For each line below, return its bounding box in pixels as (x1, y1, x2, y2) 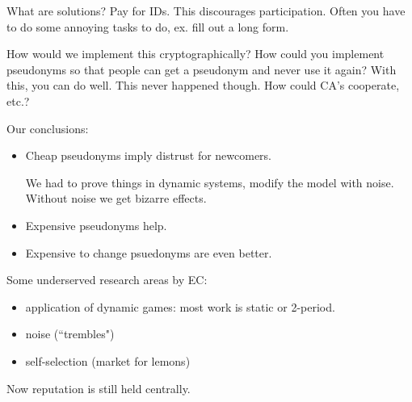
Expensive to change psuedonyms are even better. (25, 244, 272, 261)
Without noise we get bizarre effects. (25, 190, 207, 207)
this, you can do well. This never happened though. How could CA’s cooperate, (6, 77, 400, 94)
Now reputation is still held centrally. (6, 379, 191, 396)
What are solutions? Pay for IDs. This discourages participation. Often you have (6, 2, 406, 19)
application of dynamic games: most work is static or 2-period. (25, 298, 335, 315)
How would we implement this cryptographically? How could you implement (6, 45, 385, 62)
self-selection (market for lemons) (25, 352, 191, 369)
